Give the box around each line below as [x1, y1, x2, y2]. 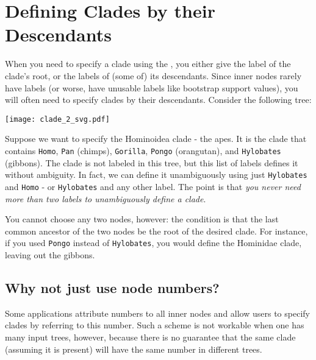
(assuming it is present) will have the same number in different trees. [5, 342, 262, 355]
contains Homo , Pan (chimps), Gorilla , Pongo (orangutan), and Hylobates [5, 144, 281, 157]
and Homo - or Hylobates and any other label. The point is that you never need [5, 180, 301, 192]
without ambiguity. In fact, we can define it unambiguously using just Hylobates [5, 168, 307, 181]
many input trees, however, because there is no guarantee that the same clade [5, 330, 296, 343]
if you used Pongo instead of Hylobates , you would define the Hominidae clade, [5, 236, 302, 249]
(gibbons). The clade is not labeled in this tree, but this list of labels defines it [5, 156, 298, 169]
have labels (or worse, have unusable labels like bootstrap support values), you [5, 81, 298, 94]
